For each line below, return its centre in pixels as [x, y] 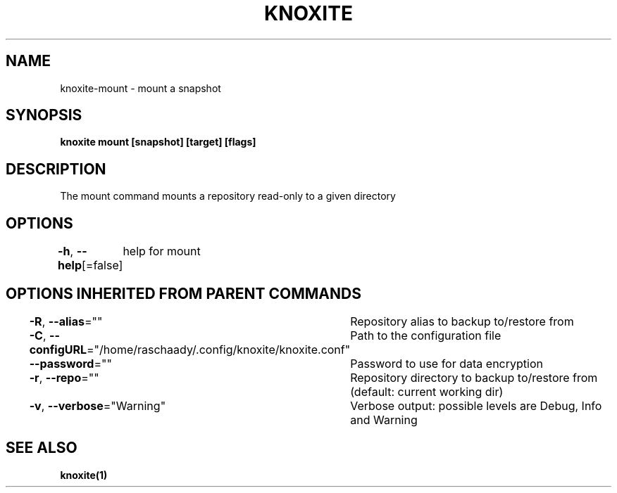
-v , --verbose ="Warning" [98, 405]
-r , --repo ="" [64, 377]
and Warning [384, 420]
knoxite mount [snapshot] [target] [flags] [158, 142]
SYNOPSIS [44, 115]
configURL [58, 349]
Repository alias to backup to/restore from [462, 321]
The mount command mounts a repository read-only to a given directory [228, 196]
